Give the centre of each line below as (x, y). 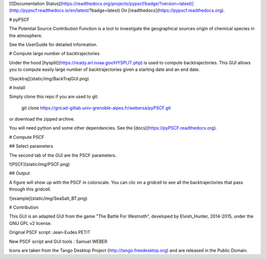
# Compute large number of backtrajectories (54, 54)
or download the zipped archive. (42, 119)
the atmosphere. (26, 35)
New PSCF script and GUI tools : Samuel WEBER (58, 241)
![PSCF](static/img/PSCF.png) (39, 164)
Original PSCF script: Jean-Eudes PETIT (50, 232)
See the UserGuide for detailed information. (53, 44)
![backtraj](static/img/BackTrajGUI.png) (49, 78)
